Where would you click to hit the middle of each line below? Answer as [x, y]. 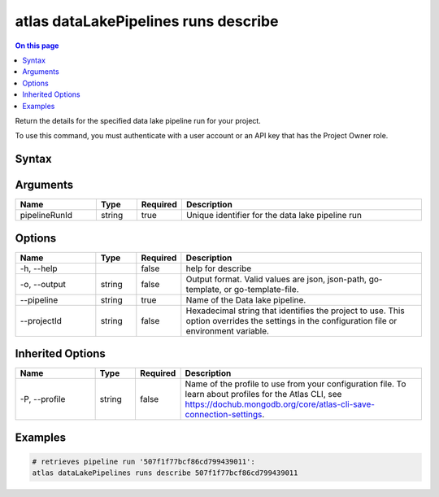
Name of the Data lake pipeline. [246, 299]
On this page [37, 46]
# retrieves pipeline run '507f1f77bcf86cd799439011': [143, 461]
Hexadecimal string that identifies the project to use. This [296, 311]
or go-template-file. [262, 289]
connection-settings [224, 415]
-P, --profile [43, 399]
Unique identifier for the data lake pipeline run [274, 216]
